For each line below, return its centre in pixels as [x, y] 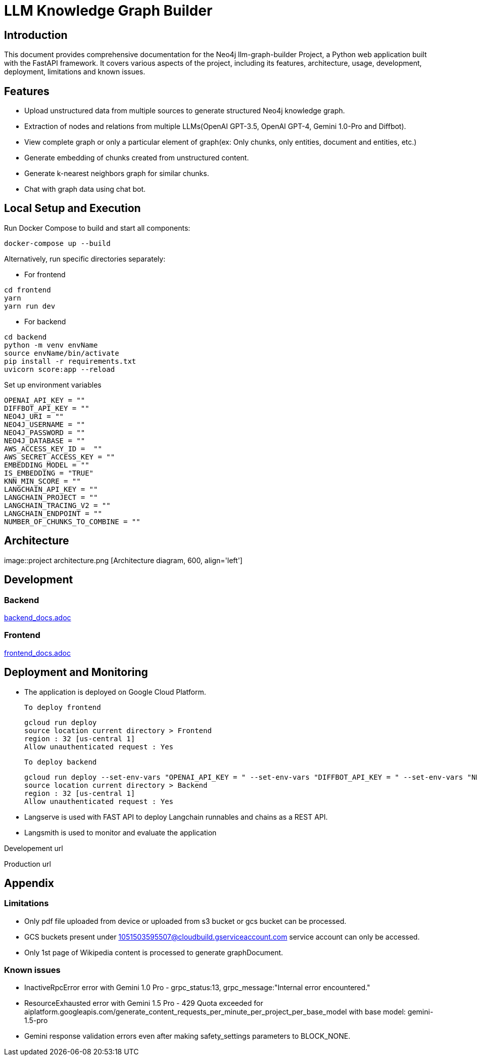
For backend [45, 321]
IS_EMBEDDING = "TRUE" [49, 473]
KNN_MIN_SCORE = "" [42, 481]
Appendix [29, 883]
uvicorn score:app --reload [60, 369]
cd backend [26, 337]
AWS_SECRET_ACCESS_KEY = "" [60, 457]
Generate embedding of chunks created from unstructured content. [137, 158]
